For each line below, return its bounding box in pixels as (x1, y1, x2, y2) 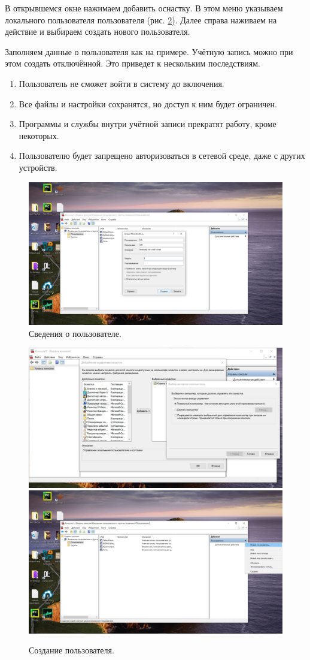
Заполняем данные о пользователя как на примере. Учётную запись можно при (5, 45, 293, 58)
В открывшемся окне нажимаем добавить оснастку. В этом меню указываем (5, 2, 283, 14)
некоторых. (19, 129, 59, 141)
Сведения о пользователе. (29, 327, 121, 339)
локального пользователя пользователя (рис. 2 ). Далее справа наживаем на (5, 13, 277, 26)
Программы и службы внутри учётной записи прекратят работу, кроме (19, 117, 276, 130)
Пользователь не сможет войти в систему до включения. (19, 77, 224, 89)
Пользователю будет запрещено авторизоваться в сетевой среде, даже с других (19, 149, 305, 162)
